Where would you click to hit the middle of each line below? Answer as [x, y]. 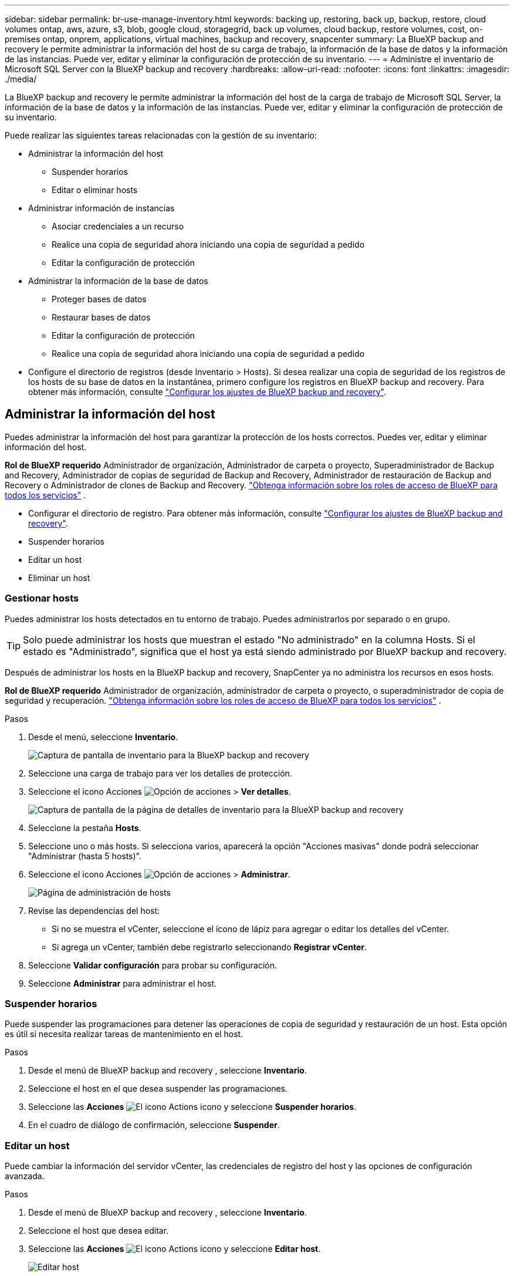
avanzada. [25, 1176]
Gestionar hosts [42, 598]
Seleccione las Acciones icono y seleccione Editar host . [175, 1249]
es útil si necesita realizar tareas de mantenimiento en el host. [124, 1034]
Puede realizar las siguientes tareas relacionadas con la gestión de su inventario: [161, 135]
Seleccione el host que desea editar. [99, 1231]
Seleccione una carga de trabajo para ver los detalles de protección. [160, 773]
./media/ [21, 79]
